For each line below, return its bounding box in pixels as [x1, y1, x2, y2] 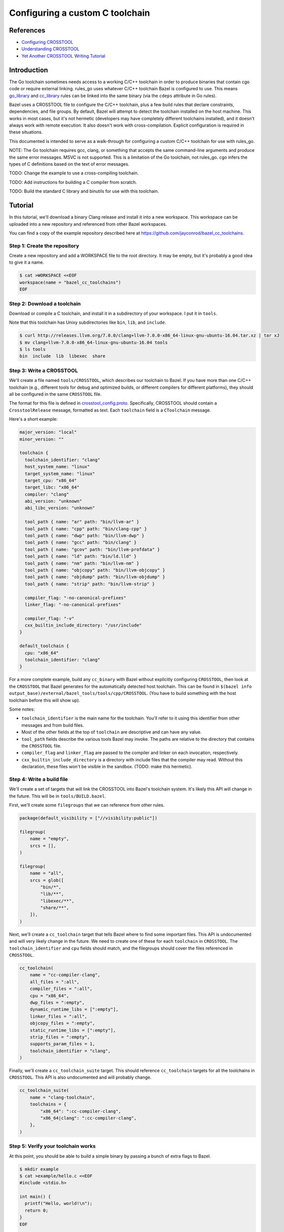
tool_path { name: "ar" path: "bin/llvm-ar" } [25, 519, 140, 525]
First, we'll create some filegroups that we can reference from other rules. [9, 802, 165, 808]
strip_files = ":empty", [30, 1034, 90, 1040]
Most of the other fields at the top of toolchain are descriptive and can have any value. [21, 729, 202, 735]
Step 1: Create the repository [9, 242, 79, 249]
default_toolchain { [19, 643, 69, 649]
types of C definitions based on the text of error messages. [9, 161, 130, 167]
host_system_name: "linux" [25, 464, 90, 470]
